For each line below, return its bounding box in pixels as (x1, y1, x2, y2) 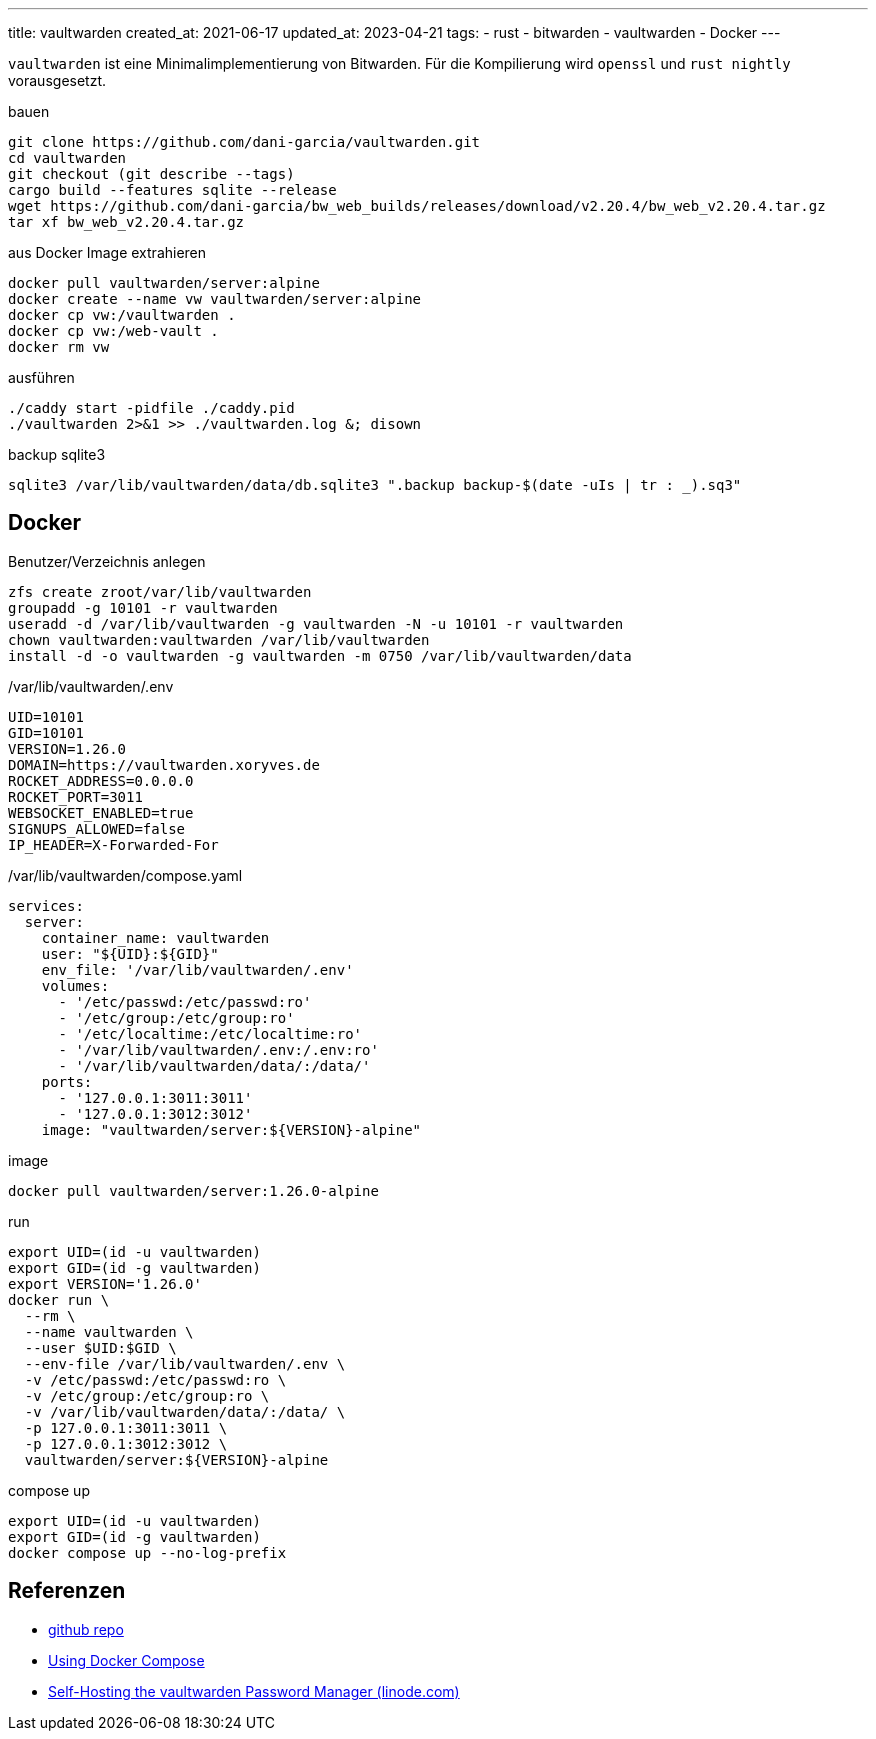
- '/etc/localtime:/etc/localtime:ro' (58, 1025, 363, 1042)
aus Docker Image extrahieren (8, 244, 207, 261)
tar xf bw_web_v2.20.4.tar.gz (8, 214, 245, 230)
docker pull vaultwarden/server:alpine (8, 275, 320, 291)
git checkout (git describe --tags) (8, 166, 295, 182)
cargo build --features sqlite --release (8, 182, 337, 198)
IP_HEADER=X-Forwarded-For (8, 836, 219, 853)
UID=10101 (8, 708, 84, 725)
